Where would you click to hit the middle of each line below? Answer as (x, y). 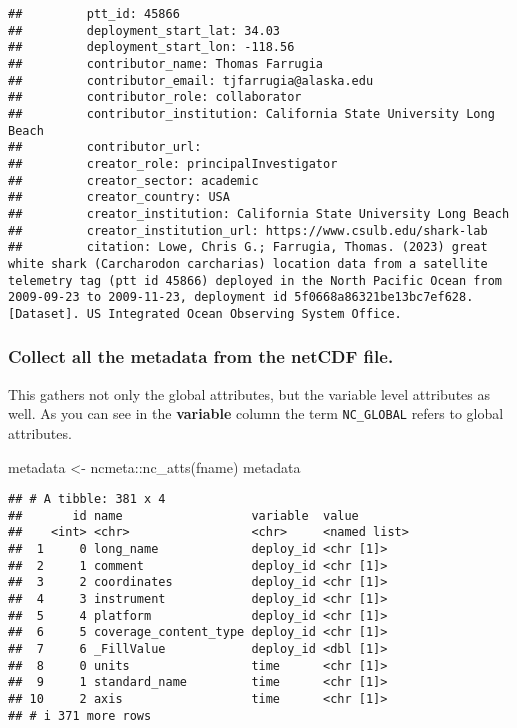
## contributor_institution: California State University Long (251, 113)
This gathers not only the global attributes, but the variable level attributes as (249, 393)
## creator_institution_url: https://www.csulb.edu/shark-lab (248, 230)
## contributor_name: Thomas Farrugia (165, 63)
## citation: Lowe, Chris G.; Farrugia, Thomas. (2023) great (248, 247)
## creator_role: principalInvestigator (173, 163)
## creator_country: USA (119, 197)
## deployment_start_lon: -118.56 (151, 47)
